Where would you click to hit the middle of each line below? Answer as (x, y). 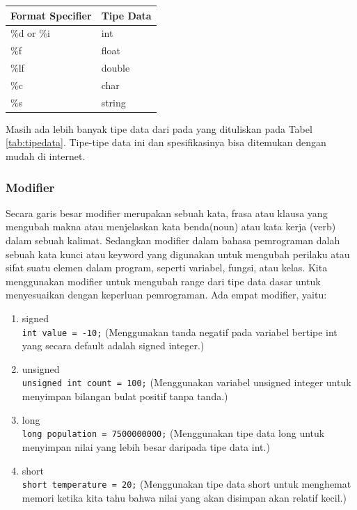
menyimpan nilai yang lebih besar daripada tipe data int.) (146, 446)
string (113, 102)
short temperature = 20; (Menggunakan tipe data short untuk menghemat (187, 484)
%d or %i (30, 33)
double (116, 68)
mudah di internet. (46, 156)
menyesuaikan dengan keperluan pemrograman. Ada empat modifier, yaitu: (166, 295)
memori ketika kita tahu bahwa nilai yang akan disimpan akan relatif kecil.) (184, 497)
